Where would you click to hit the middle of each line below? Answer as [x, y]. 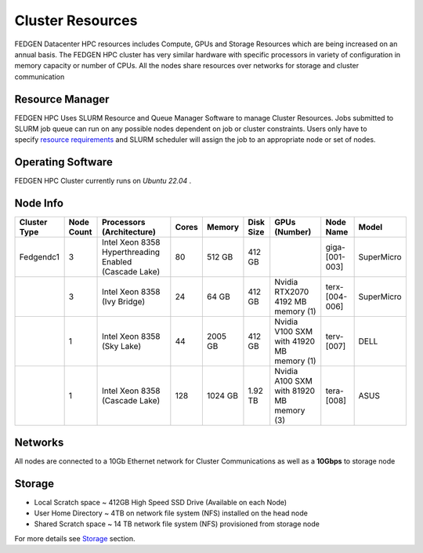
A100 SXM [293, 381]
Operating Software [63, 162]
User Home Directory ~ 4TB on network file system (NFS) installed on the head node [171, 513]
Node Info [39, 204]
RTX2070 [292, 292]
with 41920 [295, 341]
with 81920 [295, 391]
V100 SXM [294, 332]
